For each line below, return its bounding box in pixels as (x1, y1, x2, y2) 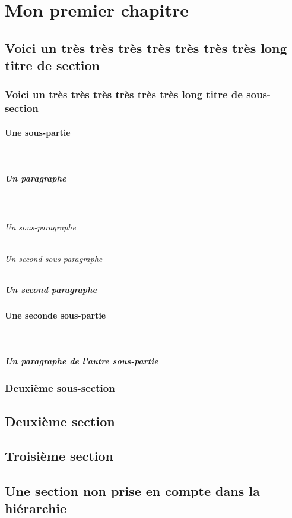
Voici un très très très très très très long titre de (5, 87, 243, 102)
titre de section (5, 56, 100, 74)
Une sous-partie (5, 126, 71, 138)
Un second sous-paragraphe (5, 252, 103, 264)
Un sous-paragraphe (5, 221, 76, 233)
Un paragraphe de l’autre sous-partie (5, 355, 158, 367)
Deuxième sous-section (5, 380, 115, 395)
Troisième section (5, 447, 113, 465)
